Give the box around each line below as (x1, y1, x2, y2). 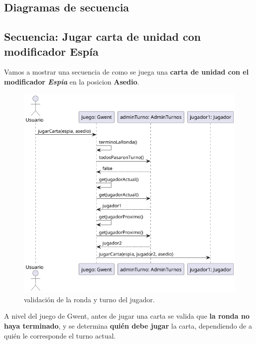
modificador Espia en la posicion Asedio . (4, 76, 139, 86)
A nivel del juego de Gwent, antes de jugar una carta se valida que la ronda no (4, 311, 250, 321)
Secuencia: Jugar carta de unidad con (4, 29, 201, 44)
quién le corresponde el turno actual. (4, 330, 116, 341)
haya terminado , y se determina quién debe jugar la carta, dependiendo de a (4, 320, 252, 331)
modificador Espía (4, 43, 99, 59)
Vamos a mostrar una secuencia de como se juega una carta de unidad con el (4, 67, 249, 77)
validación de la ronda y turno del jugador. (24, 294, 155, 304)
